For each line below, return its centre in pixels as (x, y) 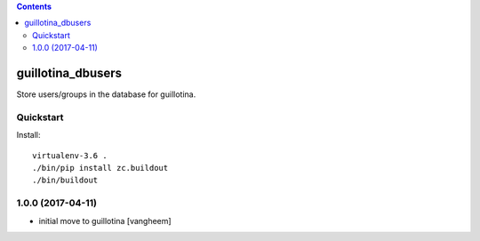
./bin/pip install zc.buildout (100, 168)
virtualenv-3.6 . (70, 155)
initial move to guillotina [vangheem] (105, 221)
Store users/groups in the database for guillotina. (106, 94)
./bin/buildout (65, 181)
